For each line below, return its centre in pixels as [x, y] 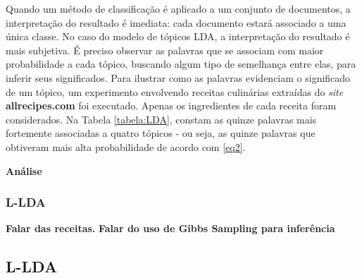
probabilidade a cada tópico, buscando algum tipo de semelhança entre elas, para [181, 64]
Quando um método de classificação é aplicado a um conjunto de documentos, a [178, 8]
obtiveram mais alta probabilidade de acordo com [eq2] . [126, 146]
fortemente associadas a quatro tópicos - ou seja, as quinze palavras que [161, 133]
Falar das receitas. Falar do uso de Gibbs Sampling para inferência [170, 228]
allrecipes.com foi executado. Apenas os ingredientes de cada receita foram [171, 105]
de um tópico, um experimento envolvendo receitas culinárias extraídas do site [175, 91]
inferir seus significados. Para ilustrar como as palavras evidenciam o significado [178, 77]
